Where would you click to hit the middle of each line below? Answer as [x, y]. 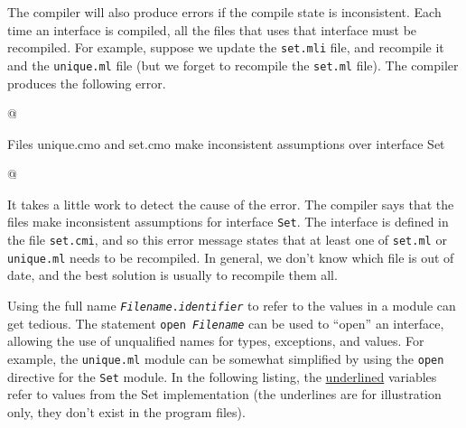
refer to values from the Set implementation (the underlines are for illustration [224, 394]
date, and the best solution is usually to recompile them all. [172, 275]
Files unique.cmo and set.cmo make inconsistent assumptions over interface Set [226, 143]
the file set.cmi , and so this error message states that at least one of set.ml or [227, 240]
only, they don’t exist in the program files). [126, 411]
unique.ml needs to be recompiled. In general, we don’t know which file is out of [231, 257]
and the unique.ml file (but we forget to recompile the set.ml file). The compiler [233, 65]
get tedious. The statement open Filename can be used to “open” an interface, [226, 323]
